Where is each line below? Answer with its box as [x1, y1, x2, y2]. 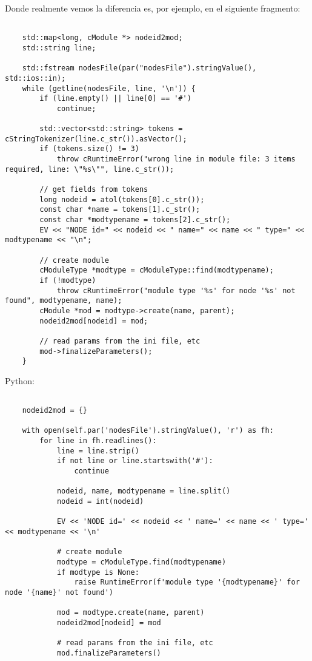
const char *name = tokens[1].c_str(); [39, 205, 201, 214]
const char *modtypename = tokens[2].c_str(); [39, 215, 231, 225]
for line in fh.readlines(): [39, 436, 157, 446]
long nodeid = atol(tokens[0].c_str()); [39, 195, 205, 204]
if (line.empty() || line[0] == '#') [39, 94, 191, 103]
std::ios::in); [5, 73, 66, 83]
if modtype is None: [56, 568, 139, 577]
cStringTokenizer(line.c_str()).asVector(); [5, 134, 187, 143]
